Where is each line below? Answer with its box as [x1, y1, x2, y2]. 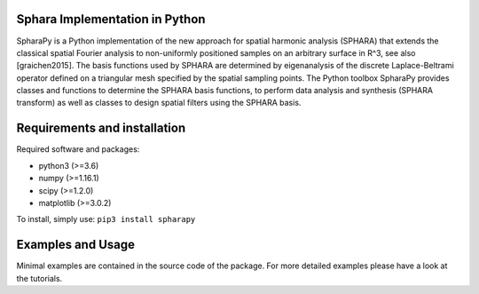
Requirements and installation [16, 121, 186, 136]
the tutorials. [16, 273, 63, 283]
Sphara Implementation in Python [16, 12, 206, 27]
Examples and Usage [16, 237, 136, 252]
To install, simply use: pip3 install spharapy [16, 214, 196, 225]
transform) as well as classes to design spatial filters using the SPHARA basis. [16, 98, 302, 108]
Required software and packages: [16, 144, 140, 155]
